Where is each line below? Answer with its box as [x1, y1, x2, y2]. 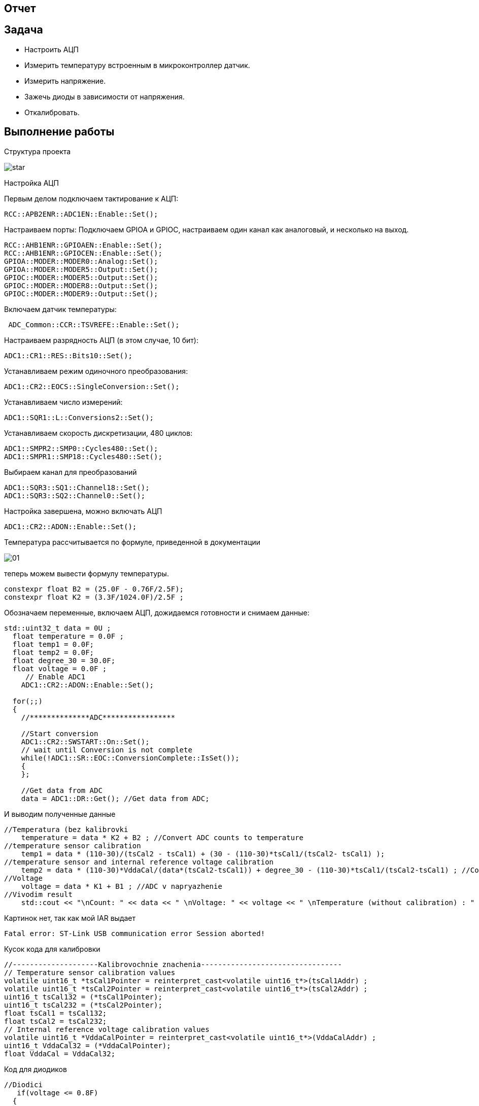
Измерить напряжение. [24, 76, 106, 85]
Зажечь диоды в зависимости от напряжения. [24, 92, 185, 101]
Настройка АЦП [4, 178, 59, 187]
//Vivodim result [4, 890, 73, 898]
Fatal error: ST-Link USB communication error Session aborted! [4, 929, 265, 938]
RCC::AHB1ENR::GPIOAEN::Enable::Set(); [4, 240, 162, 249]
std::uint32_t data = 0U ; [4, 624, 111, 632]
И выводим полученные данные [4, 809, 116, 818]
